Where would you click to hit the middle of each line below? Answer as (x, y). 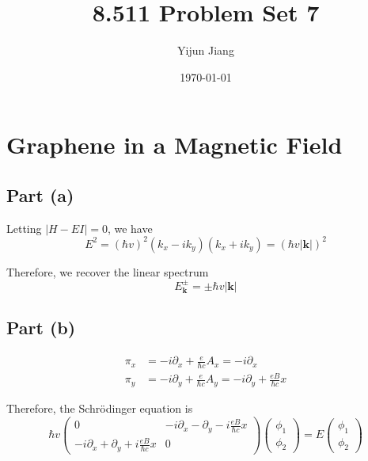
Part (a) (40, 194)
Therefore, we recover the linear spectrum (108, 271)
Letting (24, 228)
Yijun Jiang (206, 50)
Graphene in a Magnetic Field (175, 145)
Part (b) (41, 328)
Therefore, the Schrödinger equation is (100, 408)
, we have (130, 228)
